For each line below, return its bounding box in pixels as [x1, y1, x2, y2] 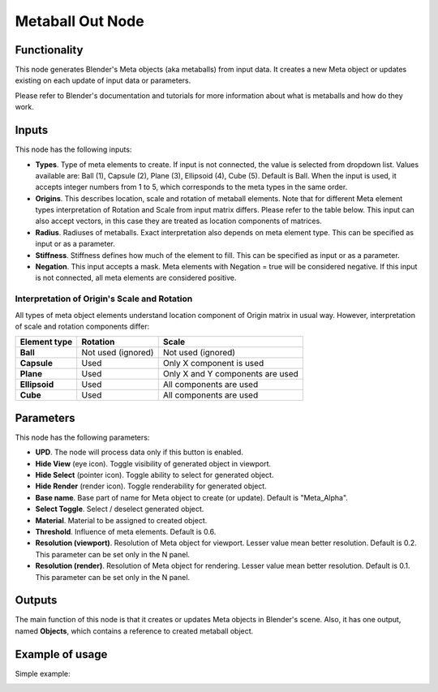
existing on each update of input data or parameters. [15, 75, 191, 85]
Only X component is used [162, 358, 264, 369]
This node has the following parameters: [15, 432, 150, 442]
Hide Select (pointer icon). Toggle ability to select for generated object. [35, 471, 274, 480]
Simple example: [15, 668, 71, 678]
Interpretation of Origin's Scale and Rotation [15, 293, 193, 304]
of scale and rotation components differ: [15, 321, 150, 331]
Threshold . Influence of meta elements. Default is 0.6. [35, 527, 217, 536]
